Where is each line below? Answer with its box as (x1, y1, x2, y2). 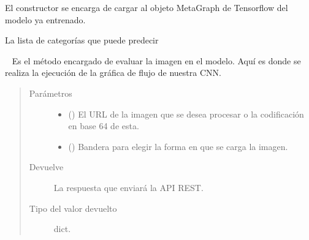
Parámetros (29, 86, 72, 99)
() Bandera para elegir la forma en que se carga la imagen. (68, 140, 288, 152)
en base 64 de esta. (68, 119, 139, 132)
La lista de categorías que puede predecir (5, 34, 159, 47)
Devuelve (29, 160, 64, 173)
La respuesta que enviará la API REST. (53, 181, 204, 193)
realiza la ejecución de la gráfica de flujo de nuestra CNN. (5, 66, 221, 79)
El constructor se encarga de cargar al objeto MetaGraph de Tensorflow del (5, 1, 288, 13)
